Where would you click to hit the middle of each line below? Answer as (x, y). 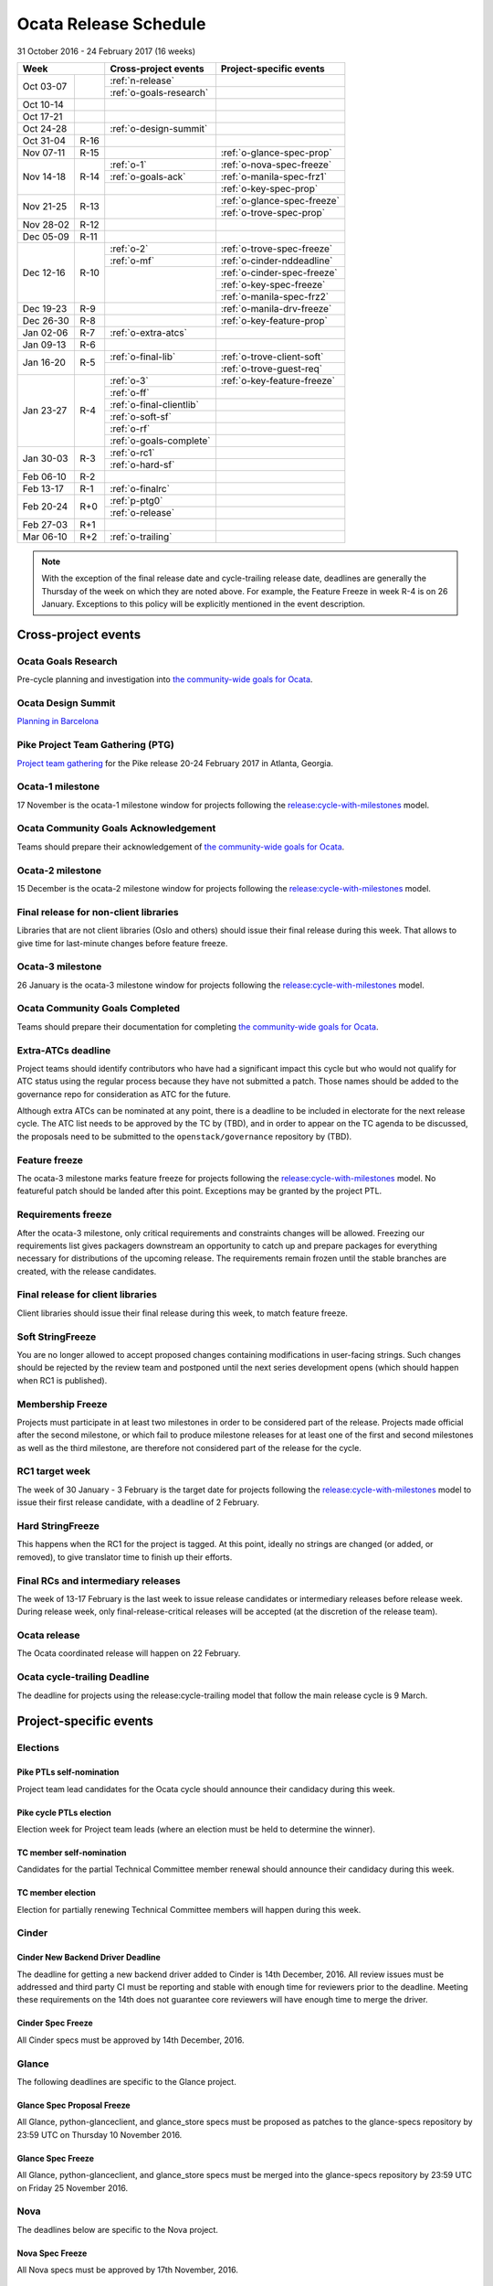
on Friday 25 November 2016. (73, 2188)
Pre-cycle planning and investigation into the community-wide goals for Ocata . (165, 679)
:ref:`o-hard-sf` (142, 465)
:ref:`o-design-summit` (159, 128)
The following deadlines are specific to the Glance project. (126, 2081)
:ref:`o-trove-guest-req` (272, 369)
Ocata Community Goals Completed (99, 1009)
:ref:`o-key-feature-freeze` (278, 380)
